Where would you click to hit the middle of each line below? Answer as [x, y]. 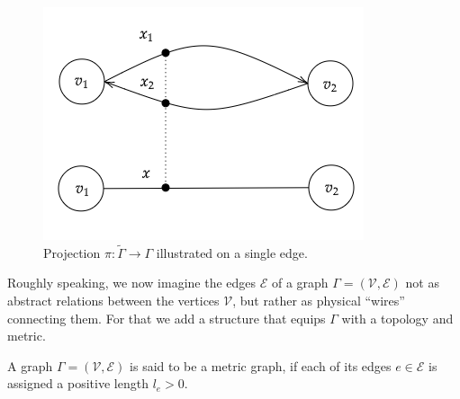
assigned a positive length [78, 383]
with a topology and [397, 318]
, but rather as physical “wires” [319, 300]
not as [422, 283]
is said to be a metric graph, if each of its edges [261, 365]
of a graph [300, 283]
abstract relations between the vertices [113, 300]
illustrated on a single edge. [232, 252]
